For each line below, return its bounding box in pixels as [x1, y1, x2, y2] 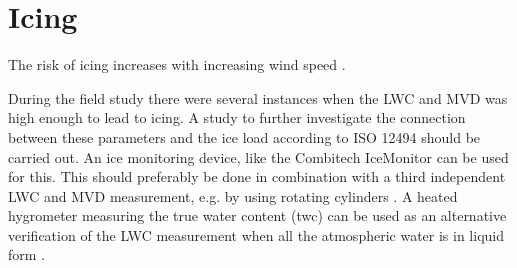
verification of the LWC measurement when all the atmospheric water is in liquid [8, 224, 505, 245]
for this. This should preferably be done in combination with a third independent [8, 166, 506, 187]
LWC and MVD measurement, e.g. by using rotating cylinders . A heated [8, 185, 458, 206]
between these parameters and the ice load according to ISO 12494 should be [8, 126, 481, 147]
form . [8, 244, 46, 265]
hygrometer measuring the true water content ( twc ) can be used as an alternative [8, 205, 507, 226]
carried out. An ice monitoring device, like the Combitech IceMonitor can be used [8, 146, 509, 167]
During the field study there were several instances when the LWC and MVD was [8, 87, 508, 108]
